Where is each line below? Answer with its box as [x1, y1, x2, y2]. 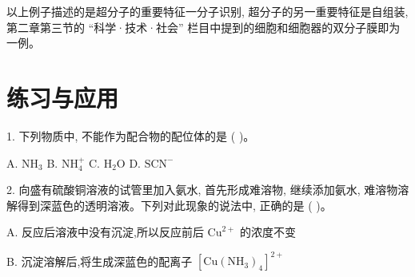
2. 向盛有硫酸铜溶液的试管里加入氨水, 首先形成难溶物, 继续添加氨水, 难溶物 [6, 181, 398, 198]
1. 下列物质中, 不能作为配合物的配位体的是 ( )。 [6, 127, 255, 144]
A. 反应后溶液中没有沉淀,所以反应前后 [6, 224, 204, 240]
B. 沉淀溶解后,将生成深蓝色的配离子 [6, 252, 193, 269]
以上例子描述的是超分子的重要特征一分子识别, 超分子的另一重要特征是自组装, [6, 3, 409, 19]
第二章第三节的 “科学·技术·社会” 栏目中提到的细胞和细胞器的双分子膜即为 [6, 18, 401, 35]
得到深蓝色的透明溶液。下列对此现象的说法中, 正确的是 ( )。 [17, 196, 332, 213]
